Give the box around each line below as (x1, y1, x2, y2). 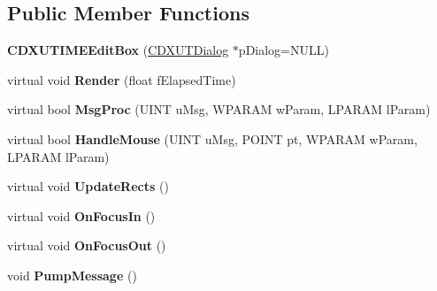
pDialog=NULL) (238, 41, 329, 59)
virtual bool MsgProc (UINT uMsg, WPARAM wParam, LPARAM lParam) (7, 100, 431, 119)
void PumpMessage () (7, 265, 137, 284)
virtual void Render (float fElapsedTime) (7, 70, 236, 88)
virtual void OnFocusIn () (7, 206, 156, 225)
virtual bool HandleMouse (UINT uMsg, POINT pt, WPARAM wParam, (7, 129, 418, 148)
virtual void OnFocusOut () (7, 236, 166, 255)
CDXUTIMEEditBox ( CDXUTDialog (7, 41, 229, 59)
